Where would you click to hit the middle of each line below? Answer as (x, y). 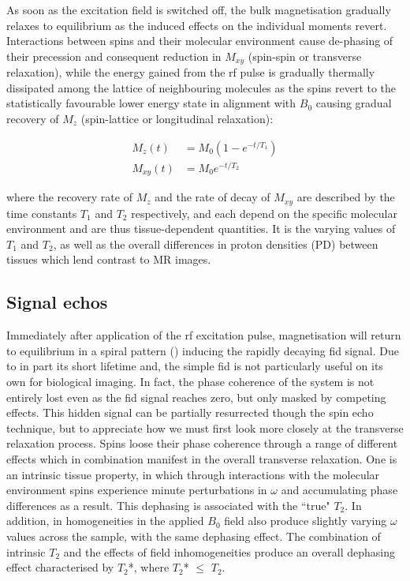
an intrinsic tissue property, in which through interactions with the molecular (193, 474)
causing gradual (354, 103)
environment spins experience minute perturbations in (137, 490)
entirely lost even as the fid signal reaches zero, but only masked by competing (196, 397)
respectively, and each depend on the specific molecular (264, 213)
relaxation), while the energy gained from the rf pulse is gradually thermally (191, 72)
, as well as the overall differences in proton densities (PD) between (216, 244)
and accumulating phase (339, 490)
